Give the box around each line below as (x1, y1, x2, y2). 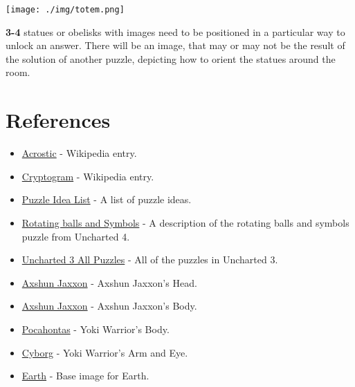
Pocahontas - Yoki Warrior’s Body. (21, 321, 170, 336)
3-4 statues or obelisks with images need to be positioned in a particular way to (6, 24, 345, 39)
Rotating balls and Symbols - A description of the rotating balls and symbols (21, 215, 349, 229)
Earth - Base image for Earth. (21, 368, 149, 383)
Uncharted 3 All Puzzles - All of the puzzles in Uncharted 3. (21, 252, 278, 267)
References (6, 106, 111, 134)
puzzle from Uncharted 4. (21, 229, 130, 243)
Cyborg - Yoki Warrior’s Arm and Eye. (21, 345, 188, 359)
